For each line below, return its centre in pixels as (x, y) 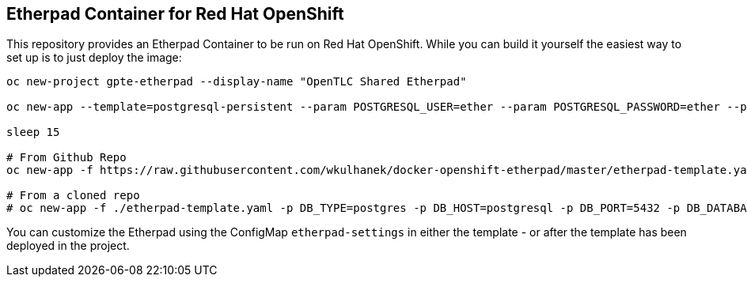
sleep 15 (33, 132)
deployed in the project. (68, 246)
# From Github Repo (66, 158)
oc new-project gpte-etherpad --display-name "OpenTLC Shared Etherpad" (237, 82)
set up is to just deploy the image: (94, 58)
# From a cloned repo (73, 196)
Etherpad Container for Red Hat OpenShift (175, 14)
